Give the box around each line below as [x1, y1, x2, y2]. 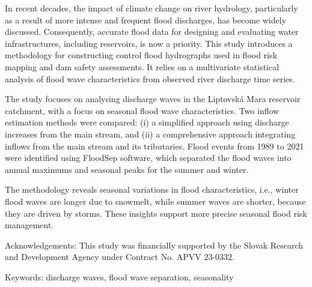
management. [5, 219, 54, 231]
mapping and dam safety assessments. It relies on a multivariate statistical [5, 60, 280, 73]
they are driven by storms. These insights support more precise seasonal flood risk [5, 207, 307, 219]
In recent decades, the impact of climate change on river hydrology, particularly [5, 2, 298, 14]
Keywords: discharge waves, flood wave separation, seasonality [5, 270, 234, 283]
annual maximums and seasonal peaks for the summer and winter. [5, 163, 249, 175]
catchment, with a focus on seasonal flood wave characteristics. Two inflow [5, 104, 280, 116]
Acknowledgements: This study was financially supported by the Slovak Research [5, 238, 304, 251]
